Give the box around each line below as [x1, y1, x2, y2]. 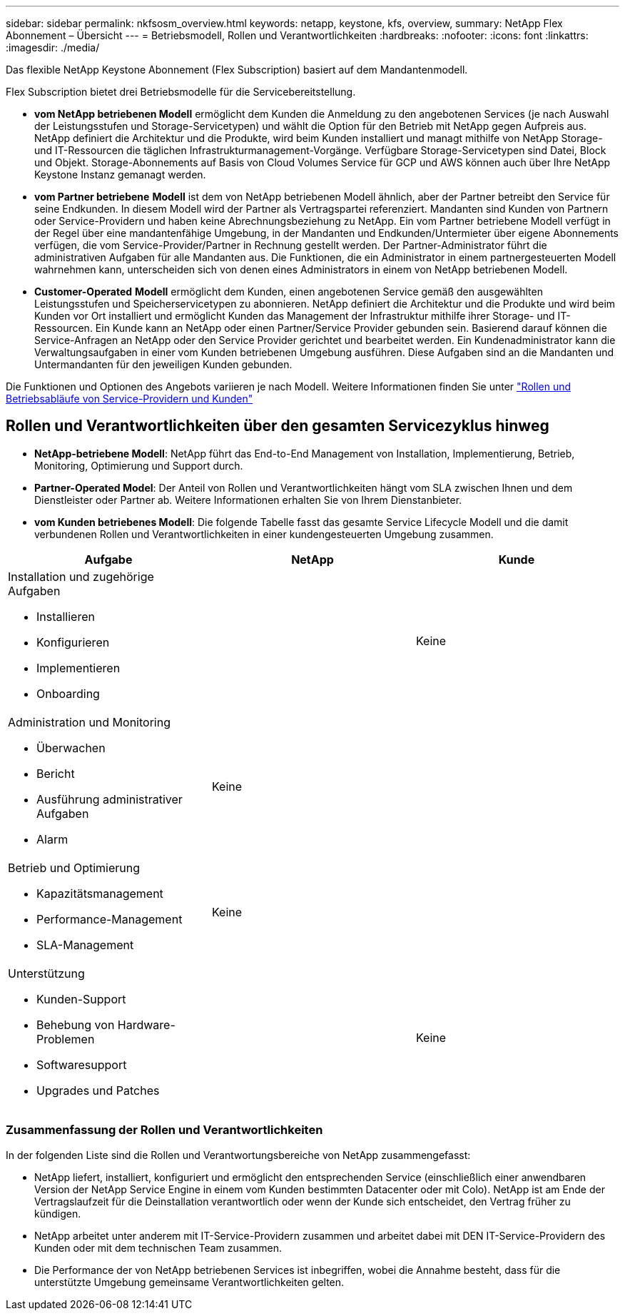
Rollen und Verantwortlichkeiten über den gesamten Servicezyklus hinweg [6, 417, 549, 435]
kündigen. [34, 1207, 81, 1220]
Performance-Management [36, 911, 183, 926]
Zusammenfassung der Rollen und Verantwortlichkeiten [6, 1123, 323, 1138]
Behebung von [36, 1017, 115, 1032]
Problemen [36, 1031, 95, 1046]
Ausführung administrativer [36, 791, 183, 806]
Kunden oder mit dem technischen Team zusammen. [34, 1241, 283, 1254]
